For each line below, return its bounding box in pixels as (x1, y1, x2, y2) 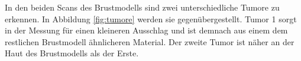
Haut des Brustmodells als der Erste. (5, 47, 139, 59)
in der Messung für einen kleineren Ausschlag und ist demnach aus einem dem (5, 24, 288, 36)
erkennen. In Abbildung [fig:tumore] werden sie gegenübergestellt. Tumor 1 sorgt (5, 12, 297, 25)
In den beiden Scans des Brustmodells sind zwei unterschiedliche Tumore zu (5, 1, 280, 13)
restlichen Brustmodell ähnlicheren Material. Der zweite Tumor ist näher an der (5, 35, 294, 48)
